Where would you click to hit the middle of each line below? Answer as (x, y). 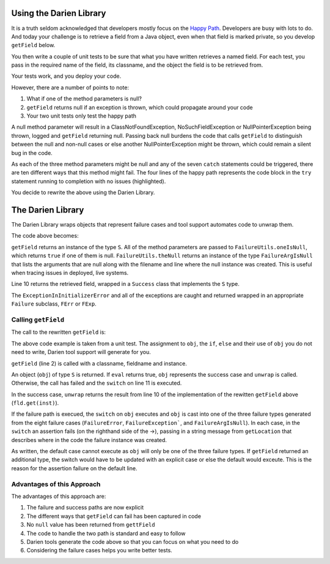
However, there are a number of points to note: (70, 87)
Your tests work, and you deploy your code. (66, 76)
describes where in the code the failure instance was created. (89, 440)
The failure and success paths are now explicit (85, 508)
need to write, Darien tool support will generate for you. (81, 352)
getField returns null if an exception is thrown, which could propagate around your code (140, 107)
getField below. (33, 45)
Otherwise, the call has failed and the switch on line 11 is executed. (97, 383)
